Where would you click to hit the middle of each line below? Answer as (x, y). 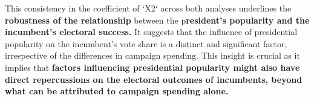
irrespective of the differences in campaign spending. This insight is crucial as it (152, 55)
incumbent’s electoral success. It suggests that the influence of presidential (151, 32)
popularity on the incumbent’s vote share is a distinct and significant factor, (146, 43)
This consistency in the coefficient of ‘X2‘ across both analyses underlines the (148, 8)
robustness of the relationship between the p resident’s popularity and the (157, 20)
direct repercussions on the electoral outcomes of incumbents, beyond (154, 79)
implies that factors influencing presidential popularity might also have (152, 67)
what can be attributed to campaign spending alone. (117, 91)
